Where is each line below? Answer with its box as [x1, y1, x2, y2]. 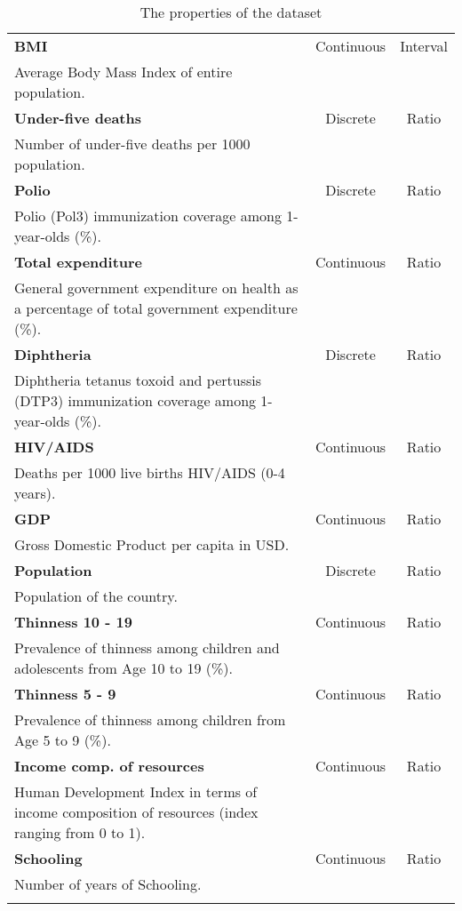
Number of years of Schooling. [14, 874, 202, 894]
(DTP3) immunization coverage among [14, 390, 257, 411]
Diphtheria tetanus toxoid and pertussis [14, 370, 262, 390]
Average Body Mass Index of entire [14, 61, 233, 82]
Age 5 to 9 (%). [14, 730, 111, 750]
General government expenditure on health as [14, 277, 299, 298]
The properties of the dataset [139, 2, 323, 22]
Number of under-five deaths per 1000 [14, 133, 251, 154]
